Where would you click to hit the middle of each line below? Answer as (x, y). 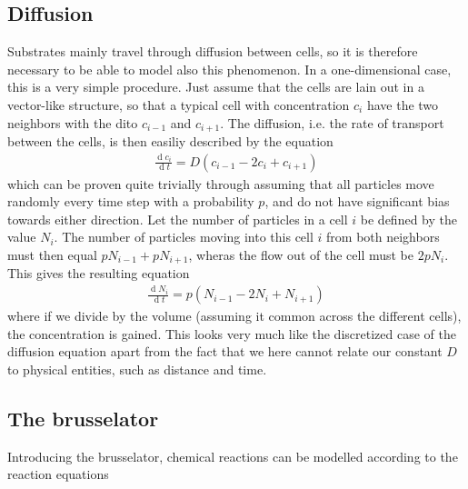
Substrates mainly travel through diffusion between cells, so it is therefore (213, 51)
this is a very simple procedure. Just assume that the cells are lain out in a (216, 87)
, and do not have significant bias (357, 201)
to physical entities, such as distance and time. (137, 369)
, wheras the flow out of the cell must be (301, 255)
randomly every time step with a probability (131, 201)
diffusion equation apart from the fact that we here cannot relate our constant (225, 351)
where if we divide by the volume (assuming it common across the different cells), (234, 316)
